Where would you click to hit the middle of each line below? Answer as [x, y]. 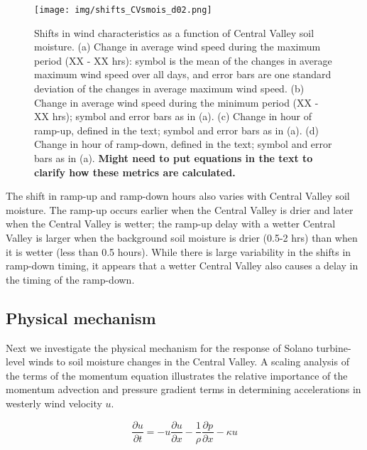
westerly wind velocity [54, 403]
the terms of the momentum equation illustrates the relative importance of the [177, 375]
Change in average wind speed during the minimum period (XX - [176, 102]
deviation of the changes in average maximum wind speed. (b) [169, 89]
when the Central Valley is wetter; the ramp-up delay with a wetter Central [171, 224]
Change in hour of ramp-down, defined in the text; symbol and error [183, 144]
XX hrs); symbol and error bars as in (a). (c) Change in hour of [173, 116]
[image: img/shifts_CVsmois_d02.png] [123, 10]
